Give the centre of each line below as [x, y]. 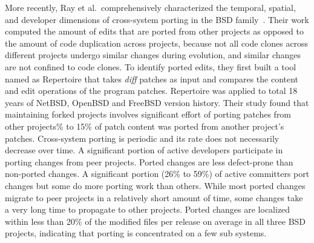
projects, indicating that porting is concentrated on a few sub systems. [136, 233]
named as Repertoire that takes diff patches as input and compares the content [152, 78]
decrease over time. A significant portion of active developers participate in [144, 150]
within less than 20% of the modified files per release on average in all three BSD [155, 221]
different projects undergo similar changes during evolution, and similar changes [153, 55]
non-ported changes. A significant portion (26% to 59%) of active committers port [157, 174]
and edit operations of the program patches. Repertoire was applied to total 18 [151, 91]
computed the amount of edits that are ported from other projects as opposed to [155, 31]
